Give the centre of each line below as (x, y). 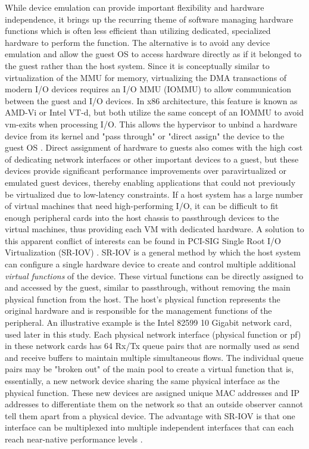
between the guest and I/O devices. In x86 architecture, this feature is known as (151, 100)
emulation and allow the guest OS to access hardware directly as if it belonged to (153, 54)
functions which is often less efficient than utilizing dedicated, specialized (138, 31)
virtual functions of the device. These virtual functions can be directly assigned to (154, 275)
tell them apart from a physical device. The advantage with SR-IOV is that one (150, 415)
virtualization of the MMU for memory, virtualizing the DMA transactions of (146, 77)
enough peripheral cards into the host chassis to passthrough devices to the (142, 217)
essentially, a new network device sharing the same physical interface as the (142, 381)
